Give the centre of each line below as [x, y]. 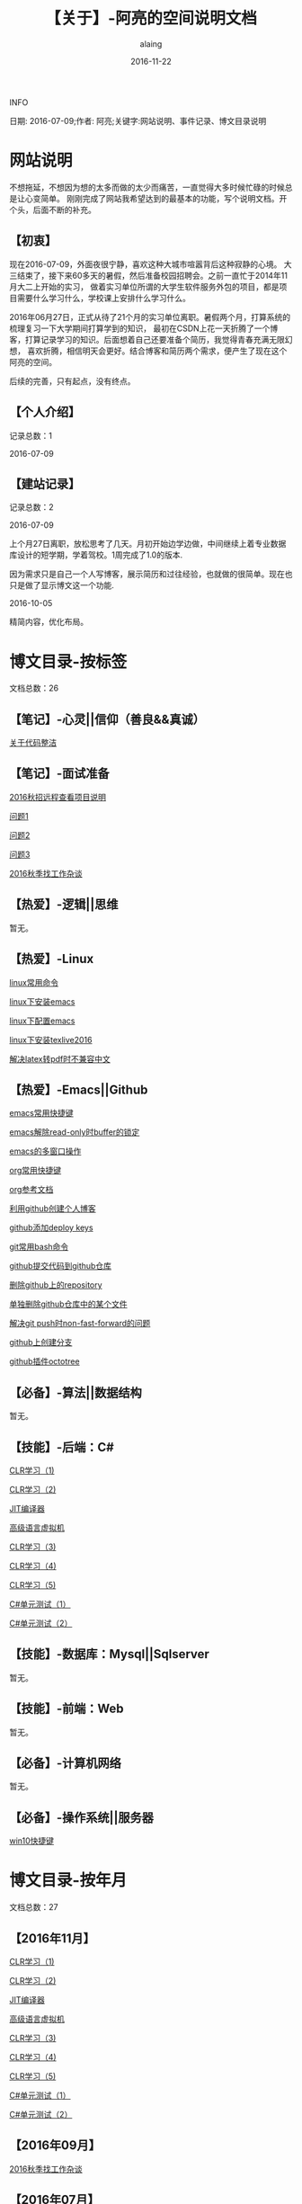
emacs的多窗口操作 [45, 1151]
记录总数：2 [31, 507]
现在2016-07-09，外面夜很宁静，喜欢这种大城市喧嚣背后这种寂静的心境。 [146, 264]
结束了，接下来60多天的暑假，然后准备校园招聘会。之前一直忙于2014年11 [152, 275]
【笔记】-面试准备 [59, 774]
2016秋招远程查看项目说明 [58, 797]
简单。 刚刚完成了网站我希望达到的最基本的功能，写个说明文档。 [160, 198]
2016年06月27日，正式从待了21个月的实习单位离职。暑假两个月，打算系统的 [150, 317]
